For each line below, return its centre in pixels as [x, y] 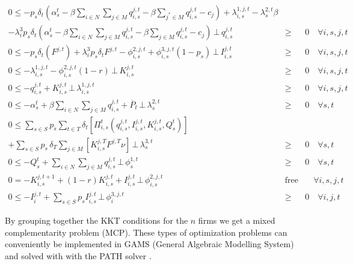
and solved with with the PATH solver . [78, 256]
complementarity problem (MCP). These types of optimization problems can [146, 232]
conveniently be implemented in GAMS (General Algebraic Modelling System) [149, 244]
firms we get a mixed [237, 220]
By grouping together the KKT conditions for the [97, 220]
